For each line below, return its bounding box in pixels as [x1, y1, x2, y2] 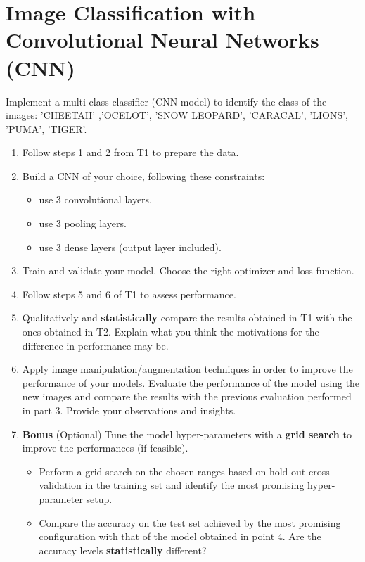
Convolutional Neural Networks [6, 25, 319, 54]
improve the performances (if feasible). [22, 440, 188, 455]
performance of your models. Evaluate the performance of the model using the [22, 375, 360, 390]
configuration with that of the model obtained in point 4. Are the [39, 529, 321, 544]
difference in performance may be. [22, 338, 169, 352]
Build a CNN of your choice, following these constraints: [22, 168, 265, 183]
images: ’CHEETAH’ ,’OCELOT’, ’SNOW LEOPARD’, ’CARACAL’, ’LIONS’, [6, 108, 349, 122]
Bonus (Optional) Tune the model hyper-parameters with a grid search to [22, 426, 352, 441]
